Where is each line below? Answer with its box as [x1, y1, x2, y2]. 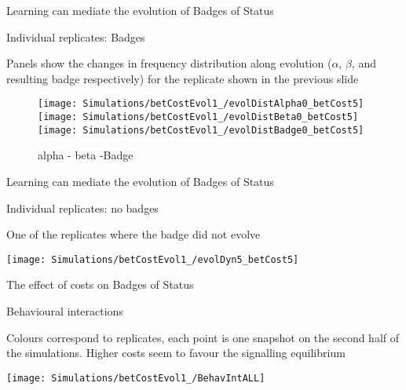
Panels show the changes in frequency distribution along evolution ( [6, 55, 332, 71]
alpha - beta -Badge [38, 147, 134, 163]
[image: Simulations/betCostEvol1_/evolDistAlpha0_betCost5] [38, 98, 364, 110]
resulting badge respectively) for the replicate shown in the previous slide [6, 70, 359, 86]
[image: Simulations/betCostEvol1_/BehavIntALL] [6, 372, 265, 384]
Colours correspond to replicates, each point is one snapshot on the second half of [6, 329, 400, 345]
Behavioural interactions [6, 302, 123, 319]
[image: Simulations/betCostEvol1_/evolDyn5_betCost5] [6, 253, 299, 265]
